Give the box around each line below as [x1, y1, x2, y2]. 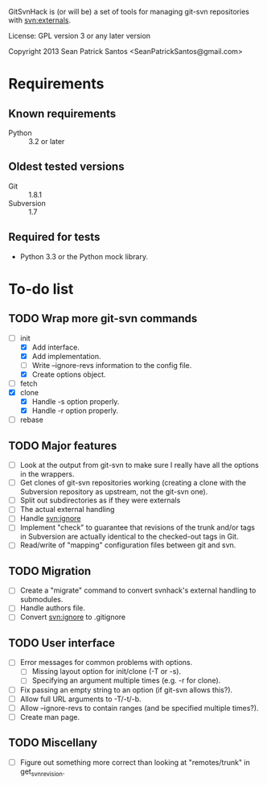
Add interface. [31, 342, 80, 352]
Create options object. [31, 370, 106, 379]
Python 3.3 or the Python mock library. [19, 251, 149, 261]
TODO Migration [8, 564, 92, 578]
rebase [19, 415, 44, 425]
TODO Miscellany [8, 736, 98, 750]
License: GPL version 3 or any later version [8, 31, 151, 40]
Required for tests [8, 230, 101, 244]
